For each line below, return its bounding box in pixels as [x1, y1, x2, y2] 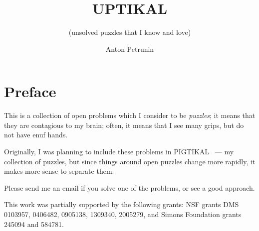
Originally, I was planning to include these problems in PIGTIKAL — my [4, 146, 234, 157]
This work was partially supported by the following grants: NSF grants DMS [4, 199, 239, 210]
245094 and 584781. [4, 219, 64, 229]
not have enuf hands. [4, 129, 68, 140]
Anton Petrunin [105, 43, 154, 54]
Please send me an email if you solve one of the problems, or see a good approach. [4, 182, 255, 193]
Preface [4, 81, 56, 102]
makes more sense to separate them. [4, 166, 114, 176]
